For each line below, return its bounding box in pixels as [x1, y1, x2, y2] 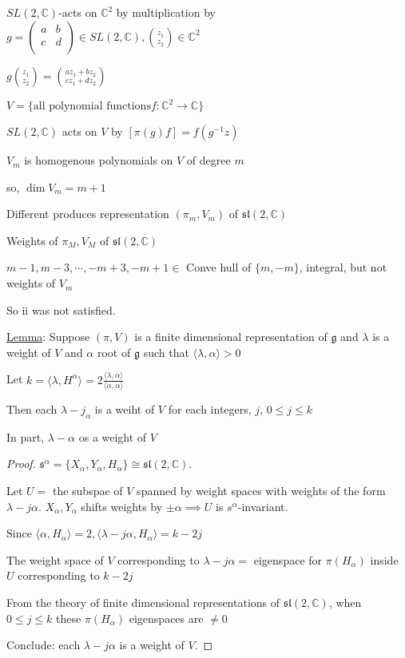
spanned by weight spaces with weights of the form [137, 482, 386, 499]
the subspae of [52, 482, 123, 499]
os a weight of [78, 428, 147, 445]
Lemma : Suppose [6, 328, 90, 345]
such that [143, 343, 189, 360]
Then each [6, 401, 58, 418]
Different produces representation [6, 205, 169, 222]
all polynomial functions [33, 101, 151, 113]
